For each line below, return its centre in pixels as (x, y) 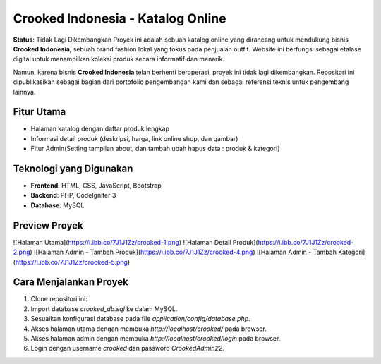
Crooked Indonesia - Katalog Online (120, 18)
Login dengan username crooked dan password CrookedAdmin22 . (128, 348)
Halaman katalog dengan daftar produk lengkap (100, 129)
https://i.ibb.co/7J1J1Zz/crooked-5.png (72, 262)
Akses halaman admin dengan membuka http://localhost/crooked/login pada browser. (156, 339)
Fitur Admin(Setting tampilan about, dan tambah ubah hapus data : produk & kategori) (155, 149)
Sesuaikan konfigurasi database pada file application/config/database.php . (140, 319)
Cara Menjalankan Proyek (71, 282)
